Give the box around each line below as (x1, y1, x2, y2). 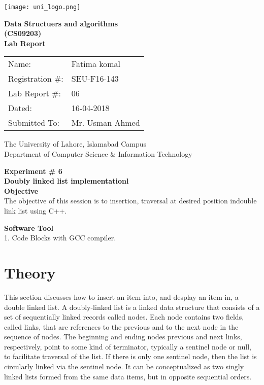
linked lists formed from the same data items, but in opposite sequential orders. (4, 371, 252, 381)
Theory (4, 262, 56, 283)
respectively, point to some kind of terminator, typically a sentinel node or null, (4, 341, 251, 352)
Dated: (8, 102, 32, 114)
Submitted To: (8, 117, 59, 129)
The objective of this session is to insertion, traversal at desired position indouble (4, 195, 257, 206)
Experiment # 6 (4, 165, 62, 176)
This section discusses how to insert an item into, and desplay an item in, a (4, 291, 239, 302)
